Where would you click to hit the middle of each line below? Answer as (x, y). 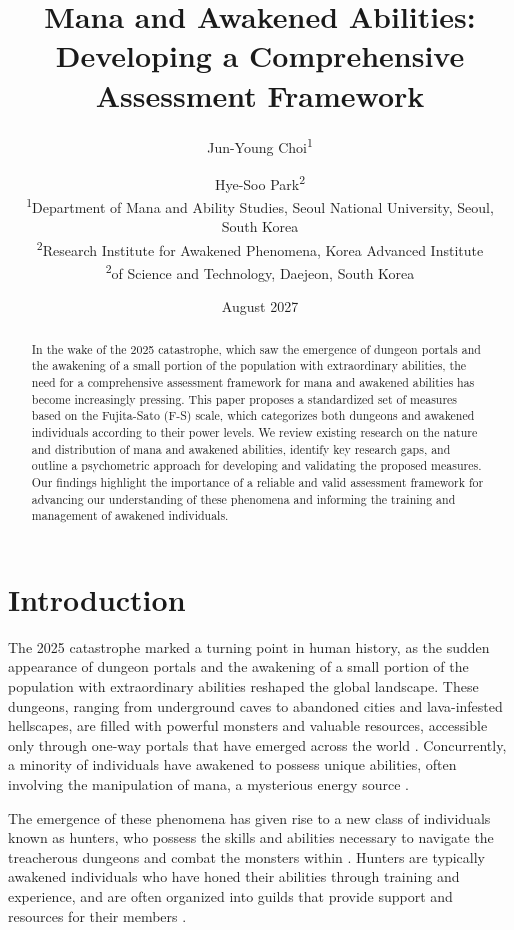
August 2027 (260, 306)
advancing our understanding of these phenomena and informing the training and (243, 498)
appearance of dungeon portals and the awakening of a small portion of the (238, 666)
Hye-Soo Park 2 (260, 182)
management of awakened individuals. (130, 515)
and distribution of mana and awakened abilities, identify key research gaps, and (241, 448)
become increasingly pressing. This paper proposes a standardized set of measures (244, 398)
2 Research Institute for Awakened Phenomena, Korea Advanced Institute (260, 248)
